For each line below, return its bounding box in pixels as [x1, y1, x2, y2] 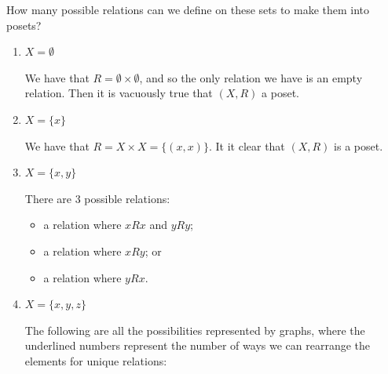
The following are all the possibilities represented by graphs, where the [24, 321, 365, 338]
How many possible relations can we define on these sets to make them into [6, 2, 370, 17]
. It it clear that [208, 137, 285, 154]
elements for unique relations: [24, 352, 167, 369]
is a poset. [334, 137, 383, 154]
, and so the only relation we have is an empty [139, 69, 363, 85]
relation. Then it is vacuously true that [24, 85, 213, 101]
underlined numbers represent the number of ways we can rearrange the [24, 337, 370, 354]
